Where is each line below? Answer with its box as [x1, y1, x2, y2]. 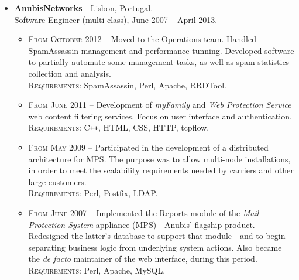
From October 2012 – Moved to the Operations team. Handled [28, 33, 257, 45]
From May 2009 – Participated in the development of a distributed [28, 141, 269, 153]
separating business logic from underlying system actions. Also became [28, 241, 282, 253]
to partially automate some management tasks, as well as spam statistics [28, 56, 290, 68]
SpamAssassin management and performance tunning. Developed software [28, 44, 294, 56]
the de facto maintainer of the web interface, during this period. [28, 252, 257, 265]
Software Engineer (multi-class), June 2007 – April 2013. [14, 13, 218, 25]
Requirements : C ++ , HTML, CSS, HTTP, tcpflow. [28, 121, 209, 134]
